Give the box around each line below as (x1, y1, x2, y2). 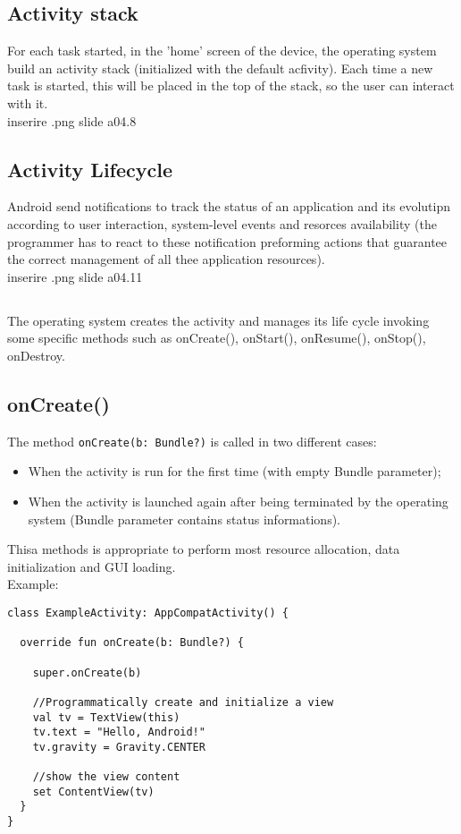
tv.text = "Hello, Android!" (32, 726, 205, 739)
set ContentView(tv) (32, 785, 155, 798)
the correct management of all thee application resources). (7, 250, 325, 268)
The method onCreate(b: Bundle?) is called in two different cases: (7, 431, 377, 450)
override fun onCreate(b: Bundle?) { (20, 636, 244, 650)
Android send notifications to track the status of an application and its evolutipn (7, 197, 450, 216)
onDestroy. (7, 345, 65, 364)
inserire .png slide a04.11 (7, 267, 143, 285)
